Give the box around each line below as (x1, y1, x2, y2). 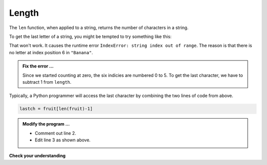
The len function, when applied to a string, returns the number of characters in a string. (9, 25, 189, 31)
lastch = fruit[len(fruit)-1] (19, 106, 93, 112)
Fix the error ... (22, 63, 54, 69)
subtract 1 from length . (22, 79, 72, 85)
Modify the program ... (22, 121, 70, 127)
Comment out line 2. (35, 130, 77, 136)
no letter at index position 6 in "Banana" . (9, 49, 93, 55)
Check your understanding (9, 153, 66, 159)
